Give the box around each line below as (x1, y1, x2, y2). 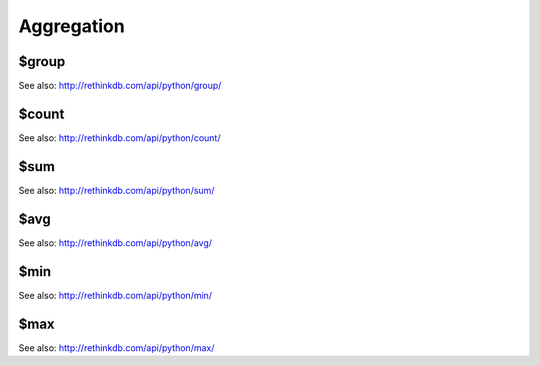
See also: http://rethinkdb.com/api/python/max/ (18, 341, 215, 354)
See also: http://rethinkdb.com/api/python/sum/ (18, 184, 215, 196)
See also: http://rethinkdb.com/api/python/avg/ (18, 236, 213, 249)
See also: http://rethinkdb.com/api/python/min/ (18, 289, 213, 301)
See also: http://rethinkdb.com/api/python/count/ (18, 131, 221, 144)
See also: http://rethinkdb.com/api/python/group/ (18, 80, 222, 92)
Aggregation (18, 15, 125, 37)
